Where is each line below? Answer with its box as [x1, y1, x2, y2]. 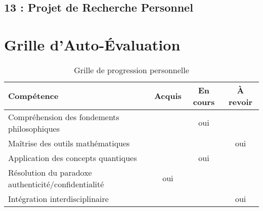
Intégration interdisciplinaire [8, 192, 109, 204]
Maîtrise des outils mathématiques [8, 137, 130, 149]
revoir [229, 95, 253, 108]
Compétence [8, 90, 59, 102]
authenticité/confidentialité [8, 178, 104, 190]
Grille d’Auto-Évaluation [4, 34, 181, 55]
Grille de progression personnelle [74, 64, 189, 76]
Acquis [154, 90, 182, 102]
